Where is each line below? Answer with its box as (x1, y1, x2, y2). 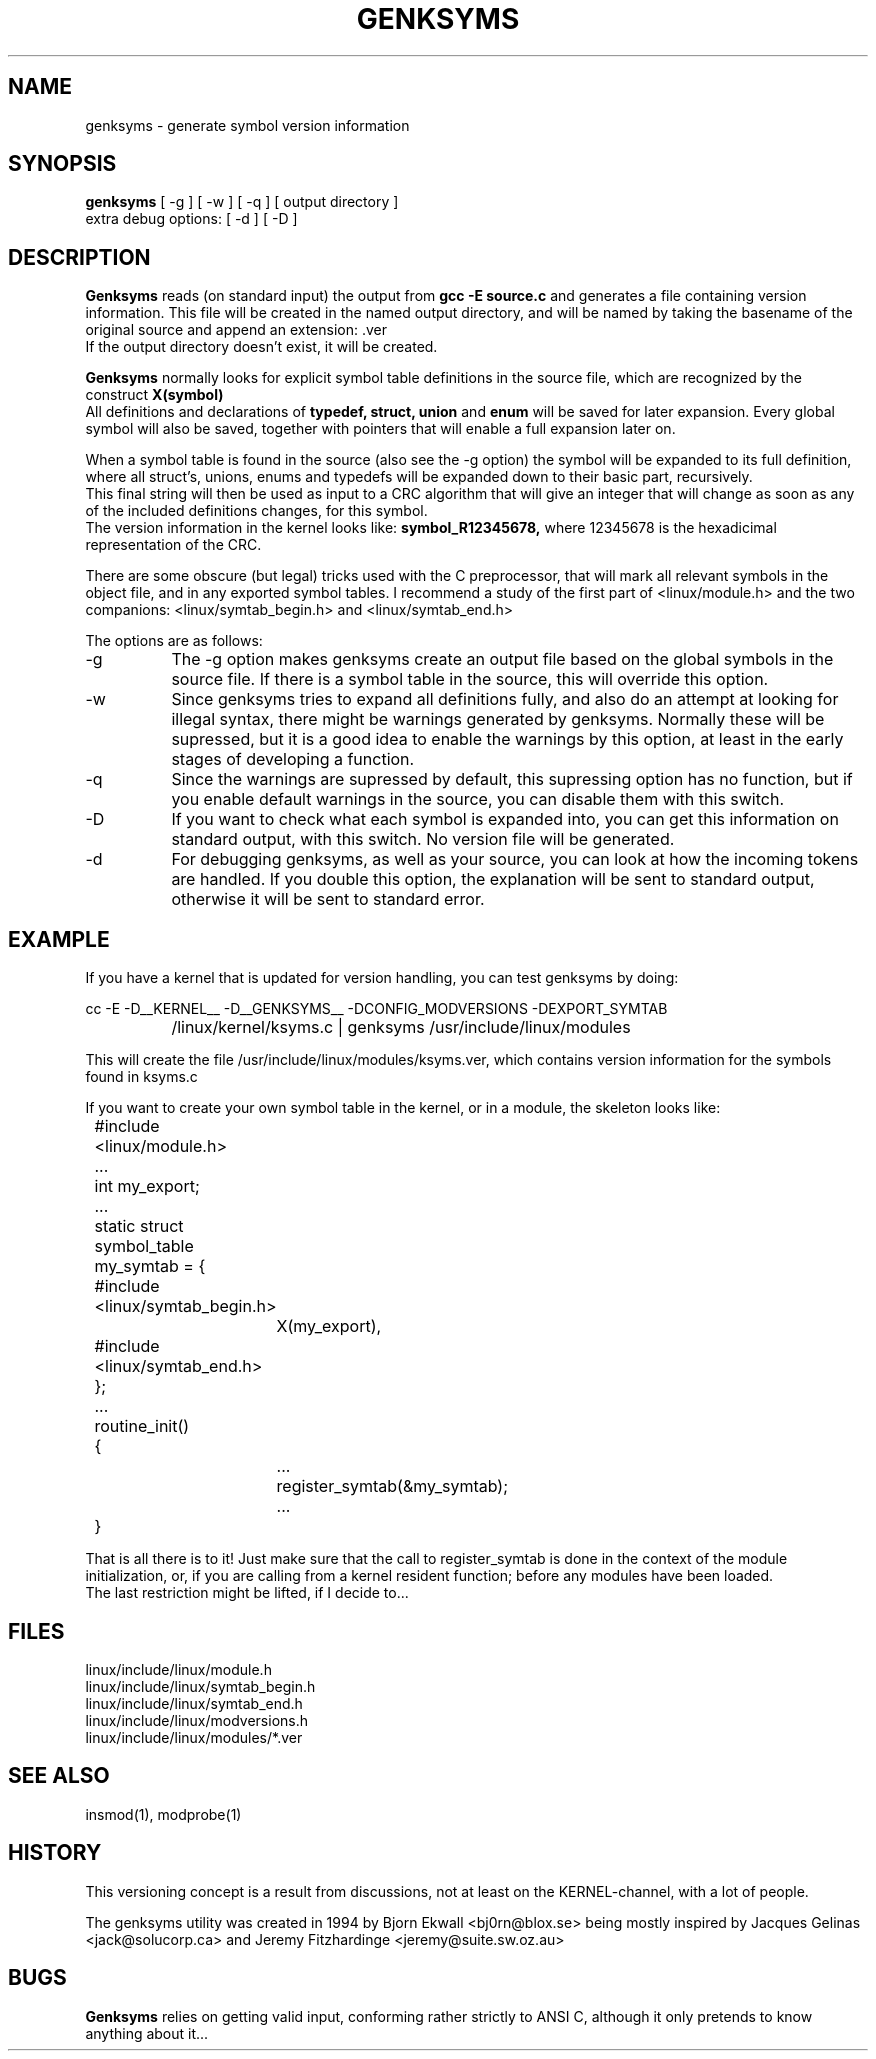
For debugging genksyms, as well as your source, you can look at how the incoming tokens (171, 849, 859, 870)
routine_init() (94, 1416, 190, 1437)
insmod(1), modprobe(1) (85, 1805, 242, 1823)
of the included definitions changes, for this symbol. (85, 502, 428, 520)
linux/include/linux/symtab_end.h (85, 1694, 303, 1712)
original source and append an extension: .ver (85, 321, 387, 339)
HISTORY (8, 1840, 102, 1866)
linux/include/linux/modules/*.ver (85, 1728, 303, 1746)
